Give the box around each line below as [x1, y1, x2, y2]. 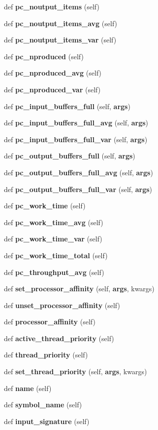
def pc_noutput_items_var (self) [4, 35, 117, 45]
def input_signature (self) [4, 416, 90, 426]
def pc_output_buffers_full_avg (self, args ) [4, 167, 153, 177]
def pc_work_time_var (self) [4, 234, 102, 244]
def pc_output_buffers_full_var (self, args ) [4, 184, 152, 194]
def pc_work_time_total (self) [4, 250, 108, 260]
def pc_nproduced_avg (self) [4, 68, 102, 78]
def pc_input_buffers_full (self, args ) [4, 101, 130, 111]
